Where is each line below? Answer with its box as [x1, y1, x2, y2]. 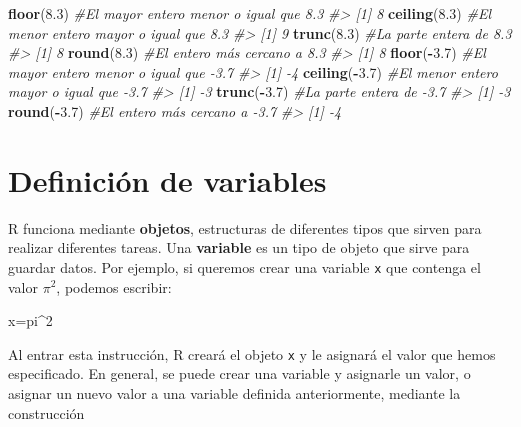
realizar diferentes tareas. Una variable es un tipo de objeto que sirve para [8, 237, 470, 258]
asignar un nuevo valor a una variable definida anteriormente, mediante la [8, 382, 461, 403]
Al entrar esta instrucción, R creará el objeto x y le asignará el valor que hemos [8, 343, 496, 364]
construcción [8, 402, 85, 423]
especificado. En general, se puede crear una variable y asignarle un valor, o [8, 363, 471, 384]
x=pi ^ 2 [8, 310, 53, 331]
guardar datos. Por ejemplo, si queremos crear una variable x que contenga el [8, 256, 481, 277]
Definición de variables [8, 159, 327, 200]
